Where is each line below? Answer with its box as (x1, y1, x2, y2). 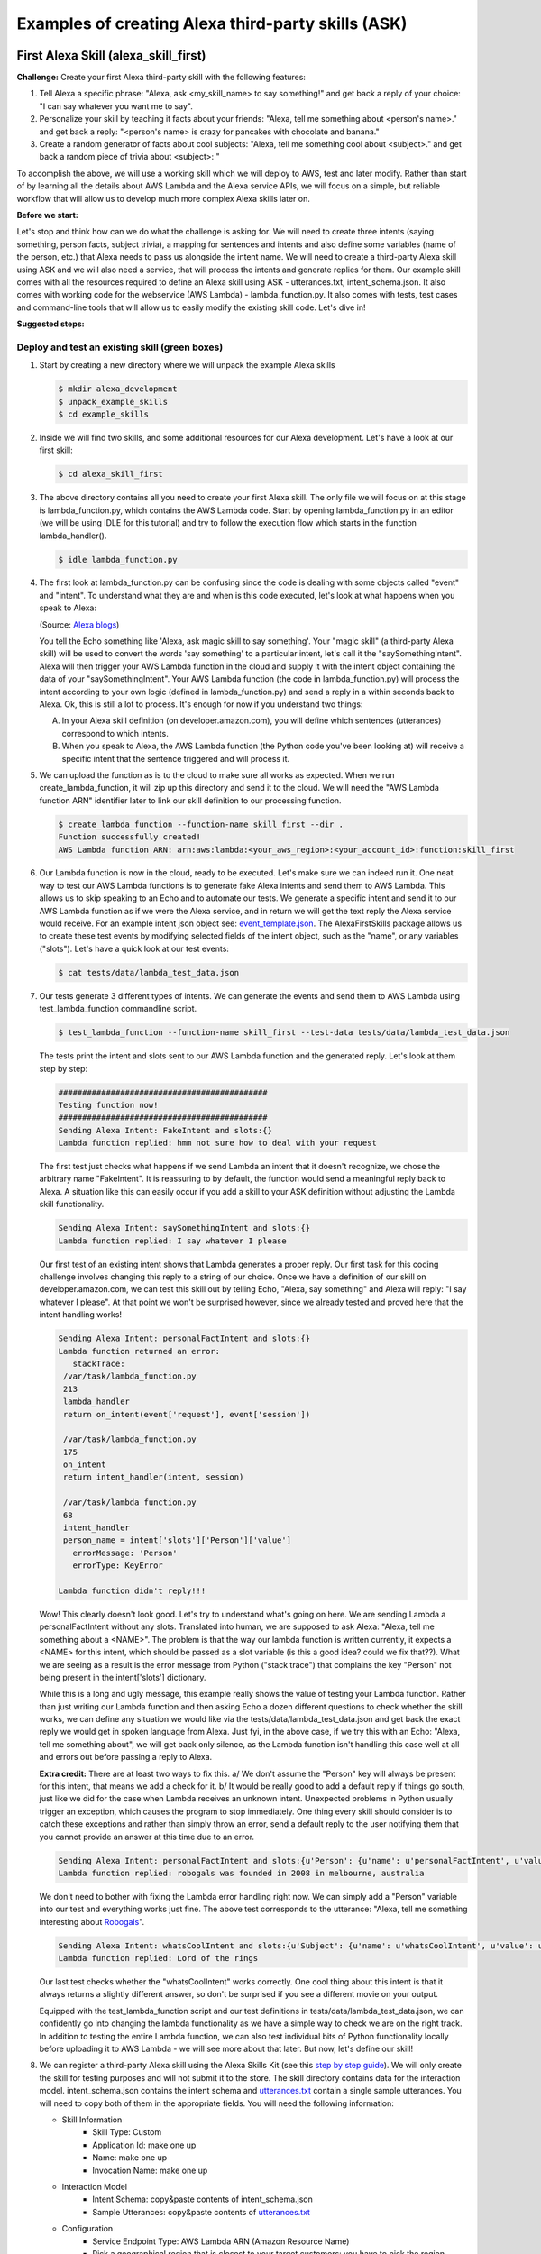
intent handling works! (39, 1309, 122, 1320)
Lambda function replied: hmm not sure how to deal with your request (58, 1138, 378, 1149)
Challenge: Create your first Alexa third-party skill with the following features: (16, 72, 307, 83)
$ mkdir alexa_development (58, 384, 178, 394)
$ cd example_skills (58, 409, 149, 419)
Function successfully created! (58, 832, 202, 842)
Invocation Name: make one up (92, 2165, 208, 2176)
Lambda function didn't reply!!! (58, 1585, 206, 1596)
